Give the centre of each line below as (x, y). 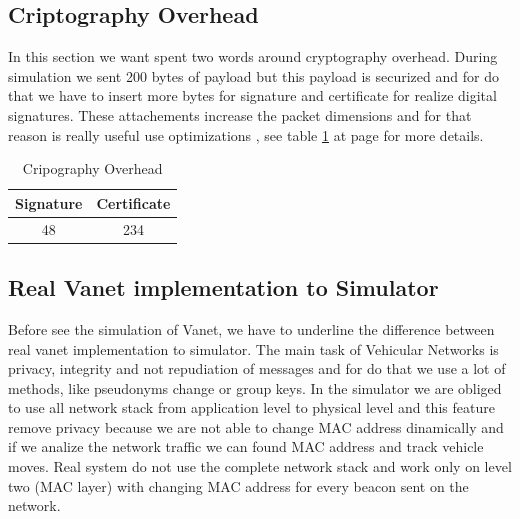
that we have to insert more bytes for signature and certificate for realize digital (252, 95)
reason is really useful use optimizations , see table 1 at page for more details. (246, 134)
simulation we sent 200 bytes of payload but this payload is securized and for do (253, 75)
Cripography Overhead (92, 168)
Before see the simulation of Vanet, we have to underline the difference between (251, 328)
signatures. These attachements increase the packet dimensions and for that (240, 114)
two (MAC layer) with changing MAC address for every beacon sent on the (238, 485)
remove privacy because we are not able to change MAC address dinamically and (256, 426)
